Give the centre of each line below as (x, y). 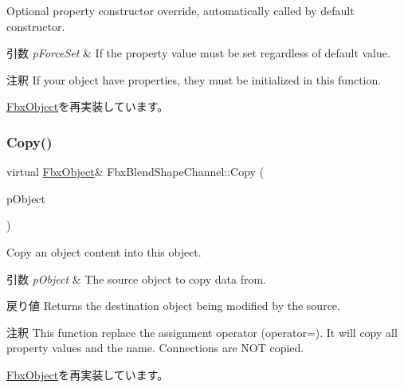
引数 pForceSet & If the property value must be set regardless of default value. (198, 53)
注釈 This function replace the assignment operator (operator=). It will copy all (202, 332)
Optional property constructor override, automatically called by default (180, 10)
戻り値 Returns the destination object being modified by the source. (173, 306)
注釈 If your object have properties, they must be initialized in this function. (194, 79)
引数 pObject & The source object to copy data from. (136, 278)
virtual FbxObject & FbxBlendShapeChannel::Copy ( (135, 172)
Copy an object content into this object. (104, 251)
